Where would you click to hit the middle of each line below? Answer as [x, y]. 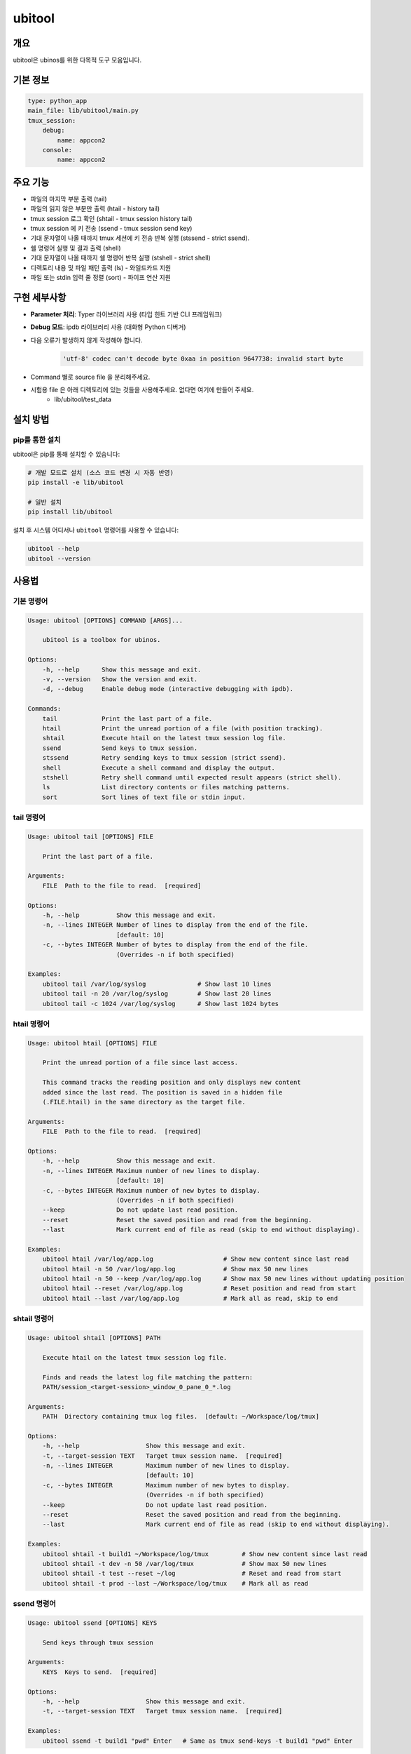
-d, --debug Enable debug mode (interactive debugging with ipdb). [168, 689]
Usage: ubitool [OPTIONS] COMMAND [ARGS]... [105, 620]
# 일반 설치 [45, 502]
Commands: [44, 709]
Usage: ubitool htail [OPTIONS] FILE [92, 1043]
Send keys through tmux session [98, 1642]
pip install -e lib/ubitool [76, 482]
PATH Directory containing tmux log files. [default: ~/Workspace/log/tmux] [181, 1417]
